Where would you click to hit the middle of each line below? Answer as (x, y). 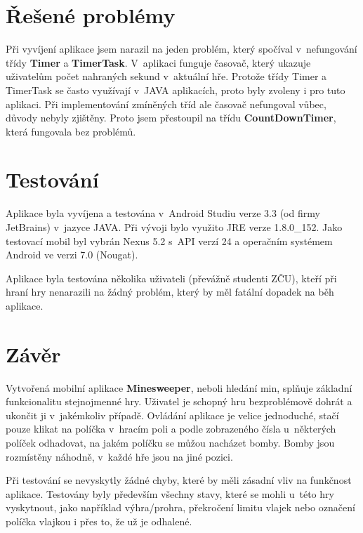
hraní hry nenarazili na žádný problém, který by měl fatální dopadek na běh (170, 292)
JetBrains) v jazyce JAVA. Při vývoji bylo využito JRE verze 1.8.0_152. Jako (174, 227)
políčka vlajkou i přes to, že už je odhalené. (99, 521)
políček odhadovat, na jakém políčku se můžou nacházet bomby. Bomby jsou (170, 443)
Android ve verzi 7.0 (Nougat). (72, 255)
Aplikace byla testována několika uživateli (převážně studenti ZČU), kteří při (171, 278)
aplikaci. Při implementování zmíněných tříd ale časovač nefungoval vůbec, (166, 104)
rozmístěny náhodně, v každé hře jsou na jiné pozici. (119, 456)
